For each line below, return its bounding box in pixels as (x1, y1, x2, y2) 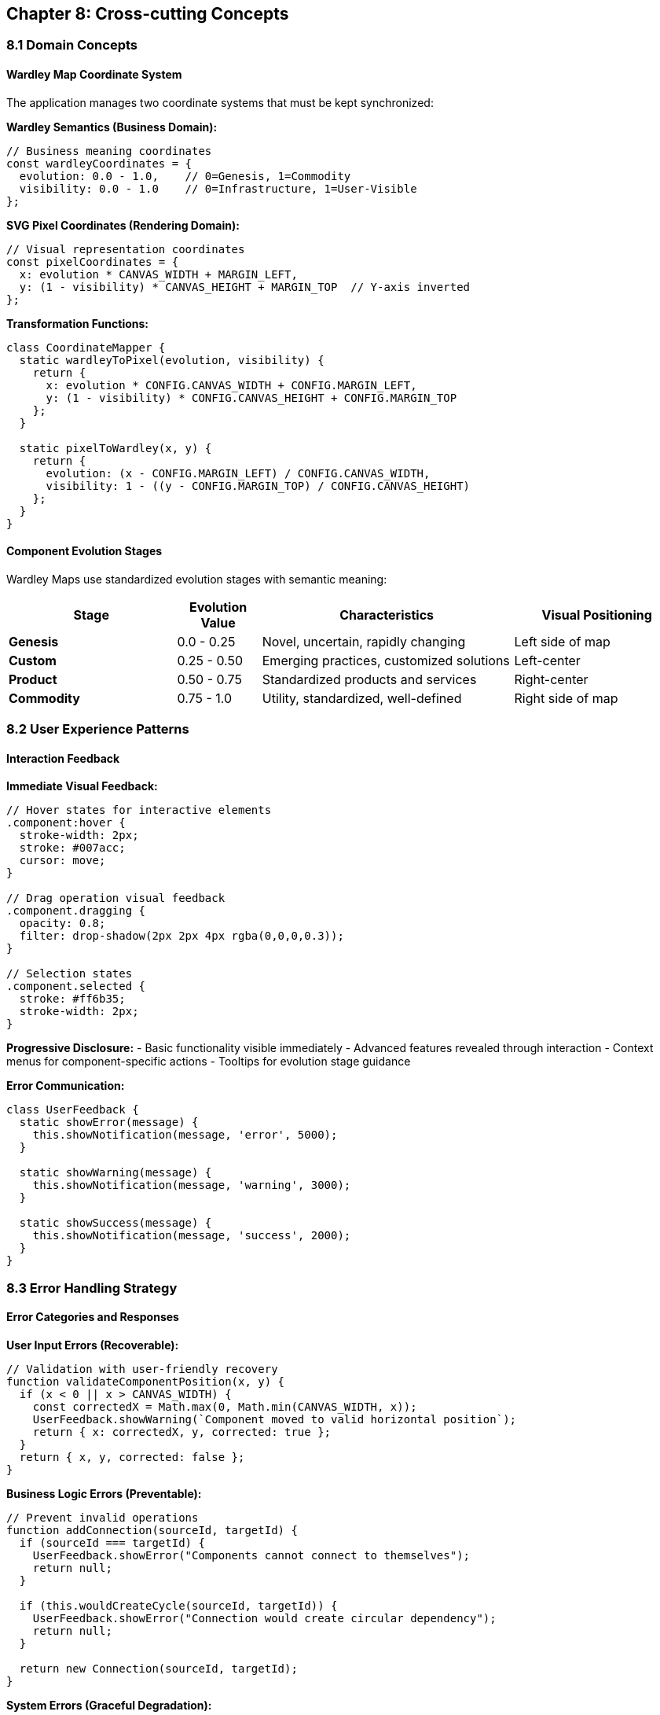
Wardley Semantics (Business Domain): (6, 120, 218, 134)
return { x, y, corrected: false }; (19, 1451, 245, 1464)
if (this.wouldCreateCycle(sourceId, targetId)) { (19, 1599, 338, 1613)
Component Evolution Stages (6, 544, 163, 558)
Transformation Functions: (6, 316, 149, 330)
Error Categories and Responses (6, 1310, 179, 1324)
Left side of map (514, 633, 610, 650)
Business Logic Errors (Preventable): (6, 1487, 202, 1501)
